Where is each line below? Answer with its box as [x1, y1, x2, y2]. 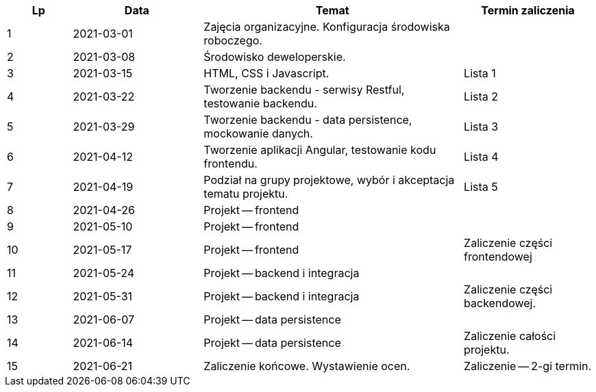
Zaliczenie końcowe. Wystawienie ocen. [203, 359, 410, 373]
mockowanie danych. [203, 127, 313, 140]
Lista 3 [464, 120, 499, 133]
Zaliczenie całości [464, 329, 556, 343]
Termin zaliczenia [481, 3, 575, 17]
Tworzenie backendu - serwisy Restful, [203, 83, 405, 96]
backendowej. [464, 296, 536, 310]
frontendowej [464, 250, 532, 263]
